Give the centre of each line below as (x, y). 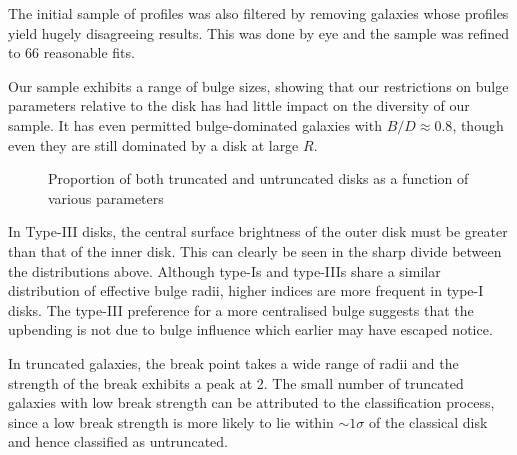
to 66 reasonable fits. (71, 52)
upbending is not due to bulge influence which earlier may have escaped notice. (250, 329)
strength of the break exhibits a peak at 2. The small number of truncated (236, 382)
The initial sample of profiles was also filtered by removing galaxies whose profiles (258, 13)
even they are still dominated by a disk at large (153, 144)
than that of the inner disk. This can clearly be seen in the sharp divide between (255, 250)
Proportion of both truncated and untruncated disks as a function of (258, 178)
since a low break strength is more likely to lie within (171, 421)
